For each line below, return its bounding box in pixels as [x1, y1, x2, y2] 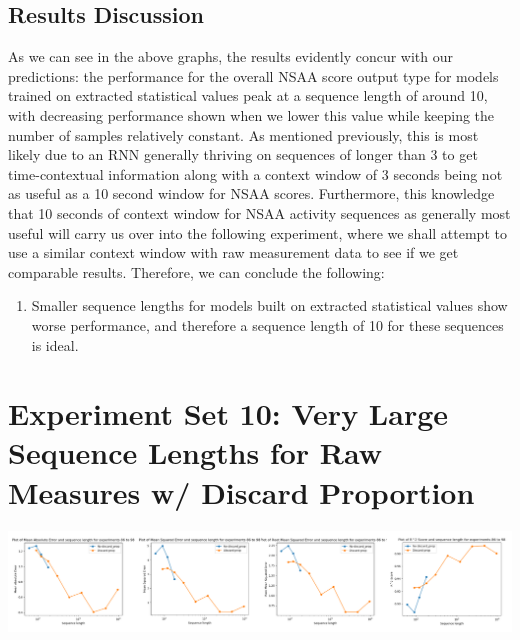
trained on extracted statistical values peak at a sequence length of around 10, [8, 85, 488, 106]
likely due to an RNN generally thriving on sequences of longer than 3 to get [8, 144, 478, 165]
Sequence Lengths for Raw [8, 432, 383, 473]
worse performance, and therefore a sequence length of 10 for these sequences [31, 314, 504, 335]
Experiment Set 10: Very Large [8, 393, 449, 434]
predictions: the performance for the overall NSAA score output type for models [8, 65, 499, 86]
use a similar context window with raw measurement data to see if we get [8, 242, 459, 263]
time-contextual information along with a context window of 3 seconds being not [8, 163, 503, 184]
